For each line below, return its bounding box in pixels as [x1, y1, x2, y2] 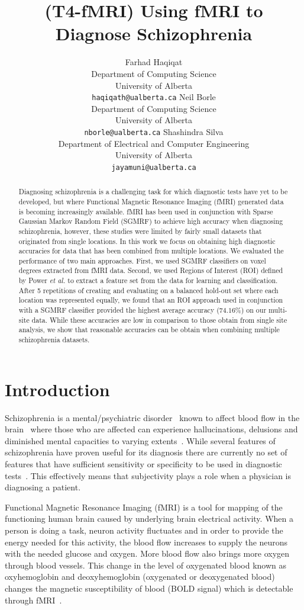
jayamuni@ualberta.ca [111, 163, 196, 172]
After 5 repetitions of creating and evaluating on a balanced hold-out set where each [18, 285, 279, 295]
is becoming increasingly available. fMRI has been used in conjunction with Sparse [18, 206, 273, 216]
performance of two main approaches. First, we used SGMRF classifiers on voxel [18, 255, 266, 265]
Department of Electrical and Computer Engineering [58, 137, 250, 149]
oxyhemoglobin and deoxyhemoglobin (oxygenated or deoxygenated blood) [5, 570, 275, 583]
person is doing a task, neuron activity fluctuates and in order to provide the [5, 524, 283, 537]
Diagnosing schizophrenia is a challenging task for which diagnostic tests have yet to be [18, 187, 288, 197]
